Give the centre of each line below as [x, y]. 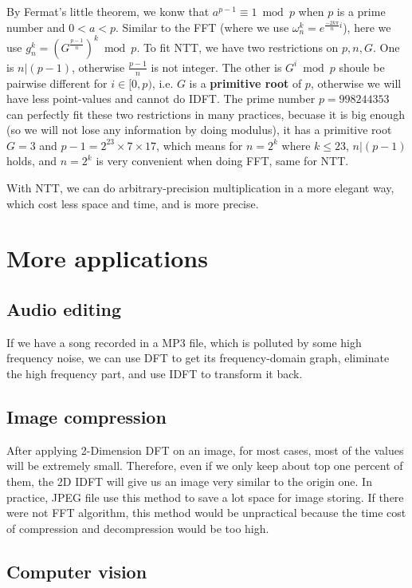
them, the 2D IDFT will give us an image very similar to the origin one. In [189, 481]
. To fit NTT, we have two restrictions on [237, 47]
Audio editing [64, 309]
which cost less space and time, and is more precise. [133, 203]
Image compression [86, 417]
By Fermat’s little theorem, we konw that [108, 11]
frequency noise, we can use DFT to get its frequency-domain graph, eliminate [198, 358]
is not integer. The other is [216, 67]
